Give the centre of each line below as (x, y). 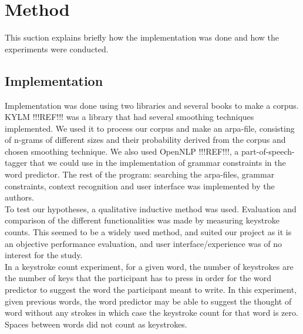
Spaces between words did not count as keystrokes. (96, 324)
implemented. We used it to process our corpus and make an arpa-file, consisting (150, 128)
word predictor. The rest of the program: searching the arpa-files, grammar (140, 174)
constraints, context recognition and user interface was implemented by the (140, 186)
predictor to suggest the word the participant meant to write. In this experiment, (151, 290)
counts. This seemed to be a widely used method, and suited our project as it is (148, 232)
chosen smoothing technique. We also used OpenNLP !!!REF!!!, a (122, 151)
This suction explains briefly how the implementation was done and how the (142, 37)
